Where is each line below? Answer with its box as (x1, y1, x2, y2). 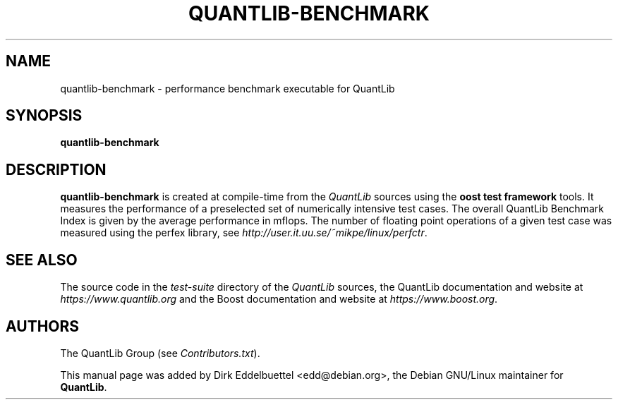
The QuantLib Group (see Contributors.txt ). (60, 346, 260, 359)
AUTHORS (6, 317, 80, 335)
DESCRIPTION (6, 160, 107, 179)
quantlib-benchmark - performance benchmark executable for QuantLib (60, 82, 395, 95)
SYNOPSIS (6, 107, 83, 125)
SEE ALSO (6, 250, 78, 269)
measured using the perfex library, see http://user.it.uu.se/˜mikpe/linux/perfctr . (60, 226, 428, 239)
